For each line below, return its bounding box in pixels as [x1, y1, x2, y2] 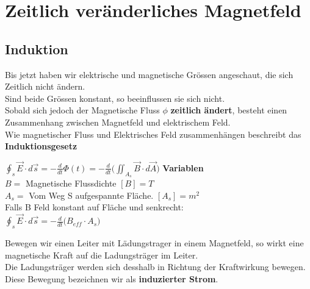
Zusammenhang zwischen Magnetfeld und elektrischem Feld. [5, 115, 231, 128]
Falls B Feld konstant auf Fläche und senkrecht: [5, 201, 184, 213]
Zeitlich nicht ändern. [5, 80, 85, 93]
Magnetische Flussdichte [25, 177, 117, 190]
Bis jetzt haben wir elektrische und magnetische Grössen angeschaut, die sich [5, 68, 294, 80]
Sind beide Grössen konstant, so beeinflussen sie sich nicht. [5, 91, 225, 104]
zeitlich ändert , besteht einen [170, 104, 287, 116]
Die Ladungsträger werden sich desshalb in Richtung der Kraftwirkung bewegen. [5, 260, 306, 273]
